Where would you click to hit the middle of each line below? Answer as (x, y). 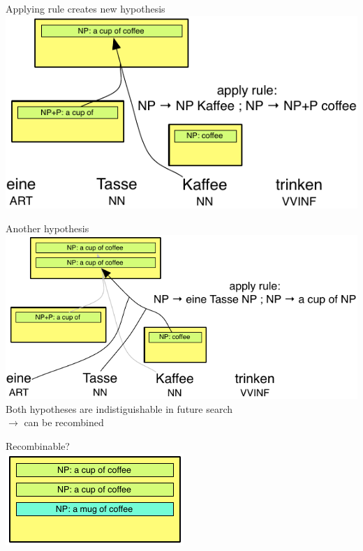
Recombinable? (38, 446)
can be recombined (64, 422)
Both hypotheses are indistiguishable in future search (119, 408)
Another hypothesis (47, 228)
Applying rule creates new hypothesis (86, 8)
